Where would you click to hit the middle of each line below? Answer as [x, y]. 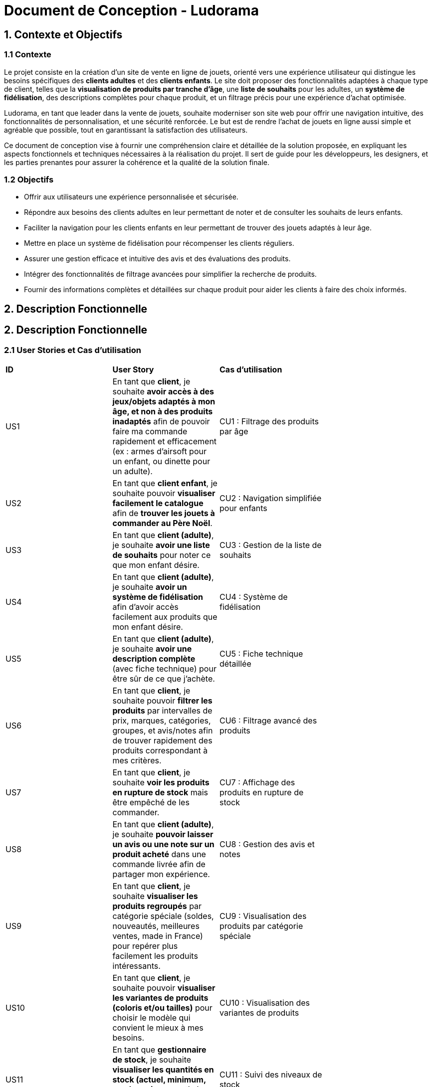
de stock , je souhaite [152, 1059]
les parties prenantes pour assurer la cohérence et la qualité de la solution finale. [137, 162]
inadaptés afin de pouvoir [161, 421]
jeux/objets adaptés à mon [164, 401]
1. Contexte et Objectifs [63, 34]
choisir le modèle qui [151, 1017]
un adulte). [132, 471]
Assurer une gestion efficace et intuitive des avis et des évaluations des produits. [157, 259]
